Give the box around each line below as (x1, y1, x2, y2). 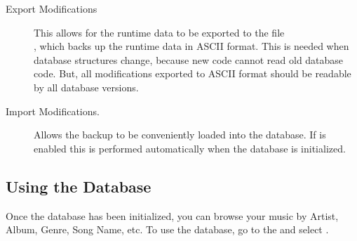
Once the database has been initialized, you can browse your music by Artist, (6, 208, 339, 223)
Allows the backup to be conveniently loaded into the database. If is (34, 127, 326, 142)
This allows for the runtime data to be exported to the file (34, 25, 285, 39)
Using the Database (6, 175, 151, 197)
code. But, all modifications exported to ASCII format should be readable (34, 66, 351, 81)
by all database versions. (34, 79, 139, 94)
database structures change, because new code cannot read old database (34, 52, 344, 67)
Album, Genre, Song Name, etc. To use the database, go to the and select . (6, 222, 329, 237)
